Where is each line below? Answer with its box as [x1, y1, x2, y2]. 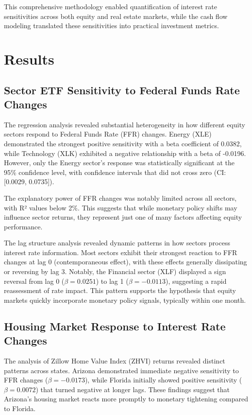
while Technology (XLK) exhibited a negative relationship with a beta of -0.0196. [4, 148, 246, 158]
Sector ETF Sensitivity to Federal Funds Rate [4, 82, 240, 97]
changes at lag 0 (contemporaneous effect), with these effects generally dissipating [4, 257, 247, 267]
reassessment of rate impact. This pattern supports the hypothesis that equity [4, 285, 236, 295]
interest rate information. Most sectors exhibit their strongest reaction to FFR [4, 247, 237, 257]
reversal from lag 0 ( [4, 276, 65, 286]
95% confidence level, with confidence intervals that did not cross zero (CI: [4, 167, 226, 177]
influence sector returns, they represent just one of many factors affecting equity [4, 212, 242, 222]
